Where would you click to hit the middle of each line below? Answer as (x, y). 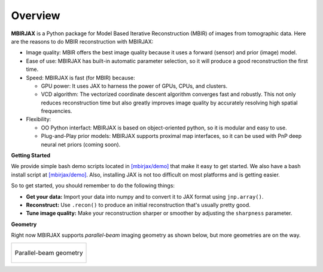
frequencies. (57, 111)
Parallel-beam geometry (49, 252)
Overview (36, 16)
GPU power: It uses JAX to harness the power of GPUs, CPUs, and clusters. (134, 86)
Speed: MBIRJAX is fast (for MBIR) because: (81, 78)
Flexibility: (39, 119)
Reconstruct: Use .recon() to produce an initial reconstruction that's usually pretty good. (138, 205)
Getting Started (31, 156)
